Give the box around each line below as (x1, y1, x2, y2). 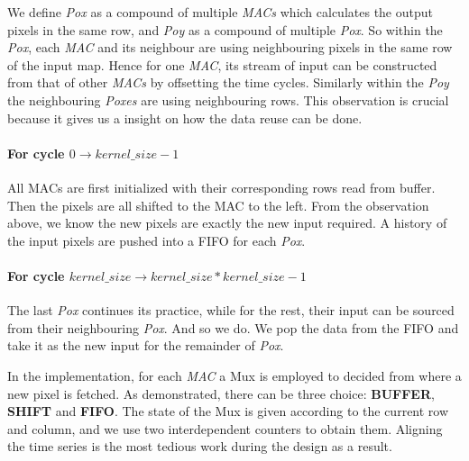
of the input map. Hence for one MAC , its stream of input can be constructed (7, 55, 437, 74)
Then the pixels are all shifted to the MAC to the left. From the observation (7, 195, 429, 214)
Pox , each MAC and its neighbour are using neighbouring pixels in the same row (7, 38, 453, 57)
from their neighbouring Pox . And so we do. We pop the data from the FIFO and (7, 318, 459, 337)
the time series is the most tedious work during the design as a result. (7, 437, 392, 456)
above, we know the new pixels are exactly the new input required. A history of (7, 213, 447, 232)
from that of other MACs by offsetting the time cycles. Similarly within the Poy (7, 73, 449, 92)
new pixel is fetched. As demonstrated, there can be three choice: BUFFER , (7, 384, 435, 402)
